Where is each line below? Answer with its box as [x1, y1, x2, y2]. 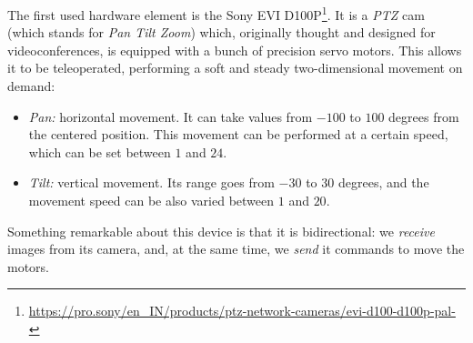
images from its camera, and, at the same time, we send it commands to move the [7, 239, 465, 258]
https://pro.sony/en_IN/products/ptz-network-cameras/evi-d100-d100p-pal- [28, 301, 456, 320]
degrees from [388, 106, 459, 126]
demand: [7, 76, 55, 96]
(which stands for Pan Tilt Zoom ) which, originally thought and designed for [7, 23, 436, 42]
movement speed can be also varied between [28, 191, 275, 209]
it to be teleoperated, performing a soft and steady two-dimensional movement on [7, 58, 463, 77]
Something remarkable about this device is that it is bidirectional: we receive [7, 221, 435, 240]
